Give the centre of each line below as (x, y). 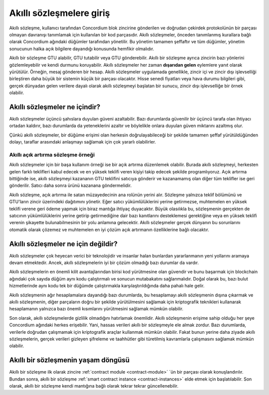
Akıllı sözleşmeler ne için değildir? (64, 244)
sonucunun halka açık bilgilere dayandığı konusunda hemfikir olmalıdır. (82, 49)
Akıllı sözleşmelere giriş (60, 13)
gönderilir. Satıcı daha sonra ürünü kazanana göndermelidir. (70, 186)
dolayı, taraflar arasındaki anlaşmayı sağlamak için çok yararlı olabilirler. (83, 142)
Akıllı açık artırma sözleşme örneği (52, 154)
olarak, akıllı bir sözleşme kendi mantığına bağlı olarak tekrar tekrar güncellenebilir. (94, 386)
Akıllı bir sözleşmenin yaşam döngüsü (69, 360)
